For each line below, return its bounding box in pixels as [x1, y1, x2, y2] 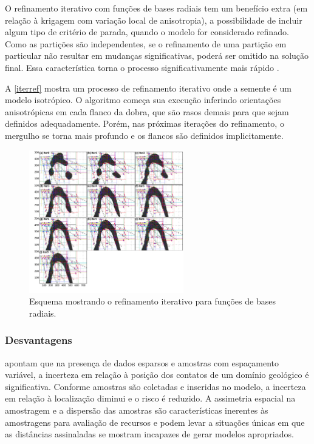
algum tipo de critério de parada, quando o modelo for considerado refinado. [5, 25, 289, 38]
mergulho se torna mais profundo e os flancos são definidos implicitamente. [5, 129, 284, 141]
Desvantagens [5, 332, 72, 348]
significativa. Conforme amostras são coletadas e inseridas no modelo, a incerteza [5, 380, 306, 392]
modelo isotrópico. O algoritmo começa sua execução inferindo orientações [5, 93, 281, 106]
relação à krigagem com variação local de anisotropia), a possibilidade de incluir [5, 13, 302, 26]
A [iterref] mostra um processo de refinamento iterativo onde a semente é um [5, 81, 292, 94]
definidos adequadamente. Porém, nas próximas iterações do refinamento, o [5, 117, 284, 130]
